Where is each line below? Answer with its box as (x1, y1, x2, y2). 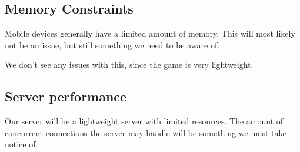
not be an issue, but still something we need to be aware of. (5, 38, 220, 51)
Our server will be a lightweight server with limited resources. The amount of (5, 115, 284, 127)
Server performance (5, 87, 127, 105)
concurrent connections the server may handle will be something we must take (5, 126, 286, 138)
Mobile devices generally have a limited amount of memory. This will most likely (5, 27, 295, 39)
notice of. (5, 138, 38, 150)
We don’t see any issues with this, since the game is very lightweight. (5, 58, 254, 71)
